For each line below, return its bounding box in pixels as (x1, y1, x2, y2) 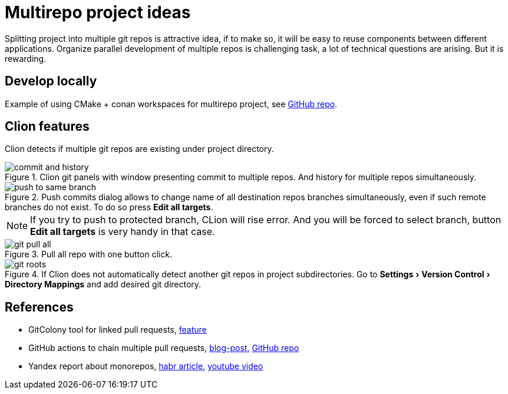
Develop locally (5, 74, 97, 89)
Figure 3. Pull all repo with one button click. (5, 249, 172, 260)
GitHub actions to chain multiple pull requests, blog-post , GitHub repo (28, 343, 299, 353)
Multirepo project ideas (5, 2, 191, 22)
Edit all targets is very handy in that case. (30, 226, 215, 238)
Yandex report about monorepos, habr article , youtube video (28, 361, 263, 372)
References (5, 299, 74, 314)
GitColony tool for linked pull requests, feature (28, 325, 207, 335)
